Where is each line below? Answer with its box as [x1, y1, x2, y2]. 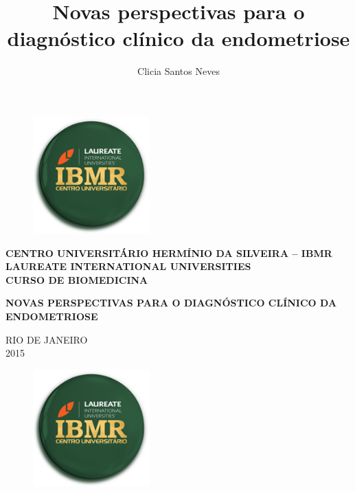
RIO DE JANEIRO [5, 332, 88, 346]
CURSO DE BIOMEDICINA [5, 272, 148, 287]
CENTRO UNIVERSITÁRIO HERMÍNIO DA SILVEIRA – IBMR [5, 245, 332, 260]
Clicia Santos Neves [137, 64, 220, 78]
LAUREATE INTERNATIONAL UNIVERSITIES [5, 259, 251, 273]
